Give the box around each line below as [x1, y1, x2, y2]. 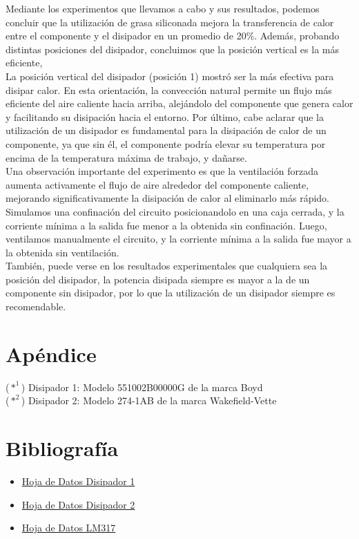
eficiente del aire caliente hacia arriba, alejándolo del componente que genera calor [6, 96, 353, 111]
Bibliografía [6, 434, 119, 462]
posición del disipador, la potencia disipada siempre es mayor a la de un [6, 272, 310, 286]
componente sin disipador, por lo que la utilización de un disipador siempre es [6, 285, 336, 300]
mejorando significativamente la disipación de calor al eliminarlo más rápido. [6, 191, 330, 205]
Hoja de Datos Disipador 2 [21, 497, 135, 511]
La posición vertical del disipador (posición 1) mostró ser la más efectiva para [6, 68, 334, 83]
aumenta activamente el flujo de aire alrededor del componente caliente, [6, 177, 309, 191]
